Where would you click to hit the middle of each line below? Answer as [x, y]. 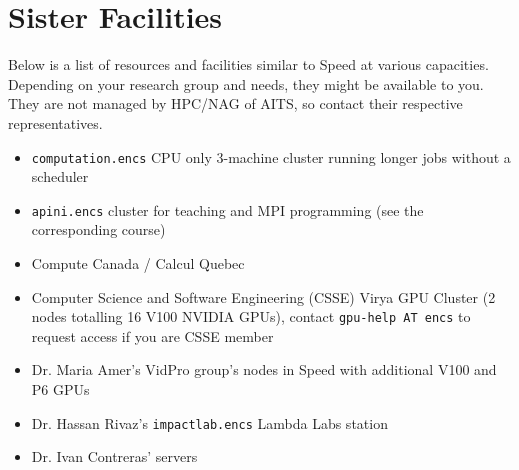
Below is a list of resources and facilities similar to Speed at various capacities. [248, 64]
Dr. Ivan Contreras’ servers [114, 456]
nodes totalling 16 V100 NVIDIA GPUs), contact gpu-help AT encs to [251, 316]
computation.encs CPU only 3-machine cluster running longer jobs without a [271, 156]
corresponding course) [98, 229]
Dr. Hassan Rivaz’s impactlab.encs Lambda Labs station [209, 422]
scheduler [60, 176]
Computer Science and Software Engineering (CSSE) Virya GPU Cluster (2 [263, 296]
